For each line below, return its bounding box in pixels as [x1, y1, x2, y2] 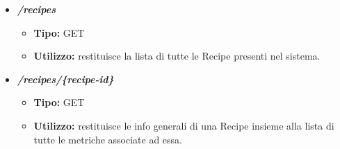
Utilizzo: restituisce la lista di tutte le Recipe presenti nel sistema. [33, 49, 321, 63]
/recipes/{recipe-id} [17, 71, 114, 86]
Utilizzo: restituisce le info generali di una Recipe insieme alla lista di [33, 118, 334, 132]
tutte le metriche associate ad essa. [33, 132, 182, 146]
